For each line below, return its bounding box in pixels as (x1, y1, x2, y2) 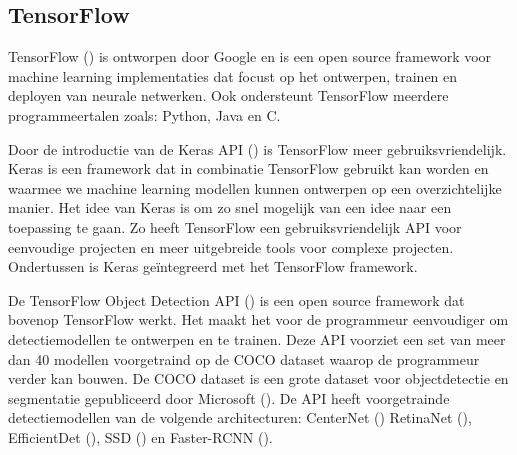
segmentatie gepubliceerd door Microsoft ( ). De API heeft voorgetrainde (8, 387, 450, 408)
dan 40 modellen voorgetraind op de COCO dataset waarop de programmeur (8, 348, 480, 369)
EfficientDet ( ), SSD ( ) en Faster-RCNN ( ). (8, 426, 273, 447)
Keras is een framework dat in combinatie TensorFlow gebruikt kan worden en (8, 158, 489, 179)
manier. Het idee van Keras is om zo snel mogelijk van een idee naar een (8, 197, 452, 218)
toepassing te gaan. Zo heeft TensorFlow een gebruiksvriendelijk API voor (8, 216, 462, 237)
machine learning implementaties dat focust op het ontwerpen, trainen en (8, 65, 458, 86)
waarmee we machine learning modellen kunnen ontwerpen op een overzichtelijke (8, 177, 502, 198)
